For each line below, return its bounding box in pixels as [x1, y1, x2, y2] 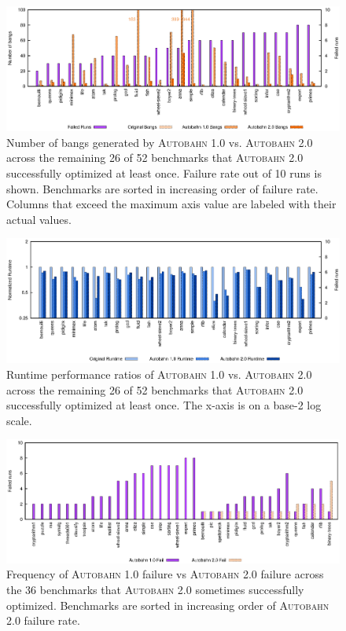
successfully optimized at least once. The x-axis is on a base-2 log [6, 397, 322, 413]
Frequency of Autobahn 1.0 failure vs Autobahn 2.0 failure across [6, 566, 324, 582]
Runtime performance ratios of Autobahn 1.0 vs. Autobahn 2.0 [6, 366, 312, 383]
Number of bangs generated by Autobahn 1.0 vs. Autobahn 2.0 [6, 134, 313, 150]
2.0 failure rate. [6, 612, 80, 629]
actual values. [6, 211, 72, 227]
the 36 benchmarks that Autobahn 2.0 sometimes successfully [6, 581, 304, 598]
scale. [6, 412, 32, 428]
